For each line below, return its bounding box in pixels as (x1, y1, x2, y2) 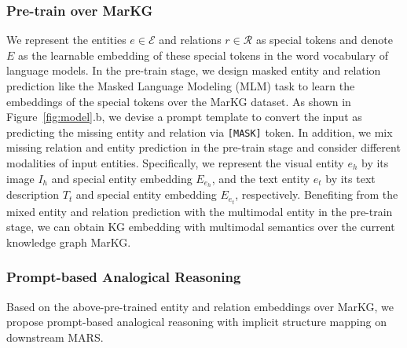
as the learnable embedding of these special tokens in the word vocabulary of (18, 46, 388, 63)
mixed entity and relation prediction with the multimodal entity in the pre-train (6, 203, 393, 219)
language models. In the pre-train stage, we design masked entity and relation (6, 62, 381, 79)
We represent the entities (6, 31, 126, 48)
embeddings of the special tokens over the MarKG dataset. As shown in (6, 93, 351, 109)
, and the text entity (211, 170, 310, 186)
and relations (159, 31, 222, 48)
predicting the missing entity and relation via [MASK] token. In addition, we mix (6, 123, 393, 140)
